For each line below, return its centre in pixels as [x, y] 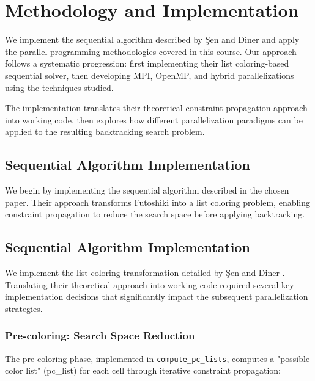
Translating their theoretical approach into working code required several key [150, 284]
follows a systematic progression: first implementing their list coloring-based [147, 63]
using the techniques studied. [59, 87]
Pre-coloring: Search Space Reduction [100, 336]
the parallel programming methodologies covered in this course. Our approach [151, 51]
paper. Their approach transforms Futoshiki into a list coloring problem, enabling [158, 202]
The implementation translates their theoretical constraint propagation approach [156, 108]
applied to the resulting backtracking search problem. [105, 132]
